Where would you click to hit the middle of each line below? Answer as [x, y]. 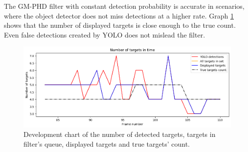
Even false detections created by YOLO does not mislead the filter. [105, 34]
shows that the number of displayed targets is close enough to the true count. [120, 25]
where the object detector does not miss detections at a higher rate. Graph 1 [119, 15]
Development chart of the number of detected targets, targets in [120, 134]
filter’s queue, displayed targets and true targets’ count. [107, 144]
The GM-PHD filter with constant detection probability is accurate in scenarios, [124, 6]
